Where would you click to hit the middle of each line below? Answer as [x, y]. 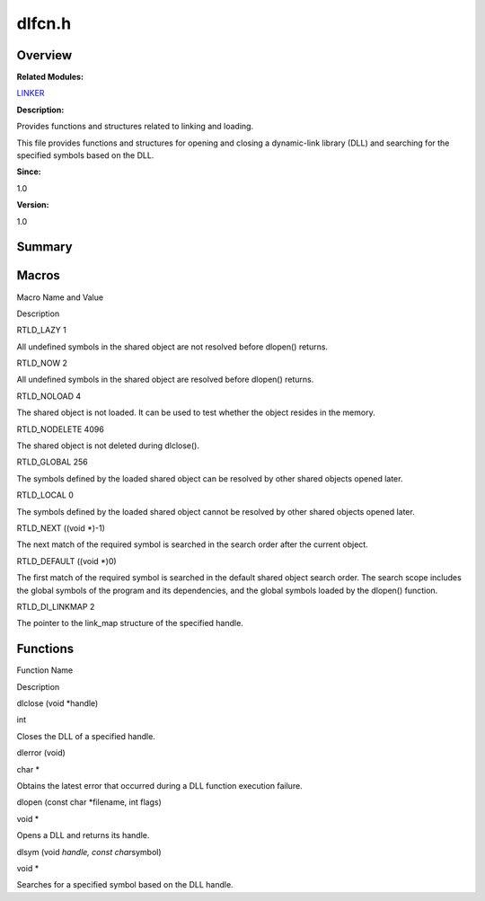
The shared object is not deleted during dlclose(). [108, 446]
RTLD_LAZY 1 [41, 330]
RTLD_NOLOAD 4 [49, 396]
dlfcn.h [44, 23]
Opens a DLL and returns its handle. [83, 835]
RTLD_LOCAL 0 [45, 495]
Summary [44, 247]
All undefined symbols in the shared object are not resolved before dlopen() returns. [172, 347]
